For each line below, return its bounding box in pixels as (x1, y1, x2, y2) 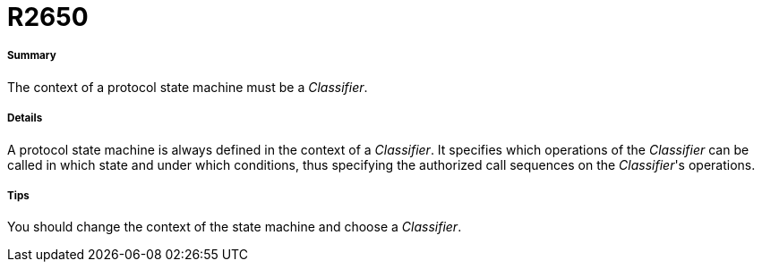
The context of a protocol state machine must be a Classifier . (7, 79, 368, 95)
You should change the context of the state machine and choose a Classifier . (7, 219, 462, 235)
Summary (7, 49, 56, 63)
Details (7, 112, 43, 125)
